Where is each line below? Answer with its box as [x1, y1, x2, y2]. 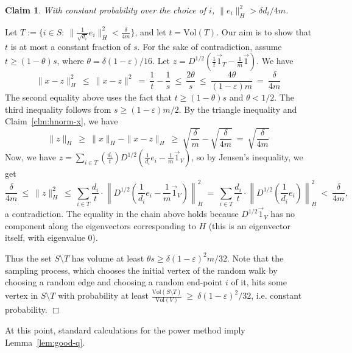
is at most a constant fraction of [10, 40, 131, 52]
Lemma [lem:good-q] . [5, 335, 85, 348]
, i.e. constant [251, 289, 302, 301]
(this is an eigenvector [208, 219, 291, 232]
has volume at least [71, 251, 144, 264]
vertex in [5, 289, 38, 301]
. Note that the [227, 251, 284, 264]
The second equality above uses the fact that [5, 91, 172, 104]
